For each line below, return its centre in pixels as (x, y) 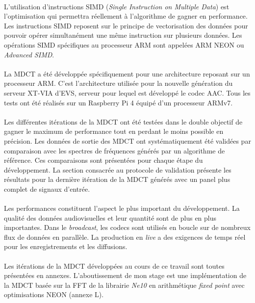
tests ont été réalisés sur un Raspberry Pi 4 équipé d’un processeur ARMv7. (118, 102)
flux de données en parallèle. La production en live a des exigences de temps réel (125, 237)
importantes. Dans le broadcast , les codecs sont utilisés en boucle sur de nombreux (127, 227)
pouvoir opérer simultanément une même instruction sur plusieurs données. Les (123, 35)
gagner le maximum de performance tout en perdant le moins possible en (114, 131)
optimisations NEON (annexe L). (54, 294)
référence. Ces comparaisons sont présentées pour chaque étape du (103, 160)
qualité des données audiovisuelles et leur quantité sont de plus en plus (110, 217)
